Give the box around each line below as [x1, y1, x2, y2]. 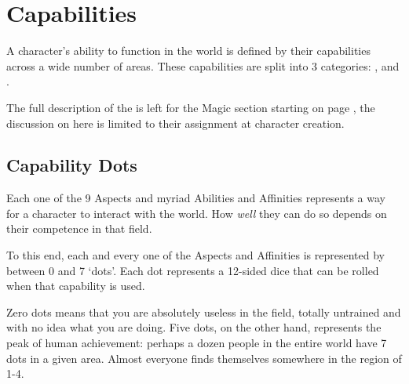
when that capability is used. [6, 277, 145, 294]
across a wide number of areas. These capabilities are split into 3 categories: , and [6, 57, 400, 74]
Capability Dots [6, 153, 137, 177]
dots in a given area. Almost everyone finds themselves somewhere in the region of [6, 350, 402, 366]
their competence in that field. [6, 220, 152, 237]
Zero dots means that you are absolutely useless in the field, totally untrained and [6, 303, 401, 320]
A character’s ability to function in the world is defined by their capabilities [6, 42, 371, 59]
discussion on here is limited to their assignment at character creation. [6, 114, 345, 131]
